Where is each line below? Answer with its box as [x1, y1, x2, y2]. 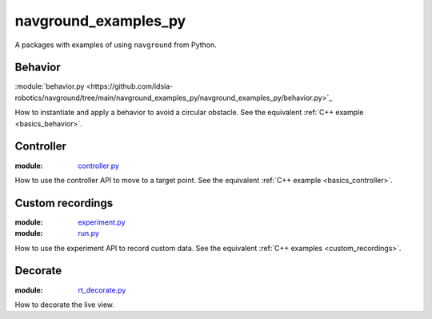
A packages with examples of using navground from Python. [14, 40, 218, 50]
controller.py [78, 161, 120, 170]
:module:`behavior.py [14, 82, 85, 91]
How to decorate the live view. [14, 300, 115, 309]
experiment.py [78, 217, 126, 227]
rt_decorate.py [78, 285, 126, 295]
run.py [78, 229, 100, 238]
